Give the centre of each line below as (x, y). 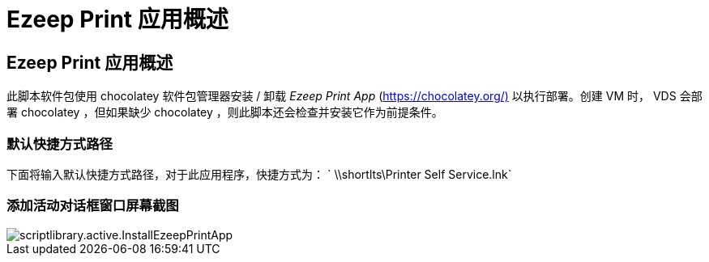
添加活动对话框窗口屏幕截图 (93, 206)
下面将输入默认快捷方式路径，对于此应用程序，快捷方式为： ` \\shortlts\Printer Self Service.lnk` (259, 174)
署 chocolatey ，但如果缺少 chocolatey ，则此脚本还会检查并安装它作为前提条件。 (225, 112)
